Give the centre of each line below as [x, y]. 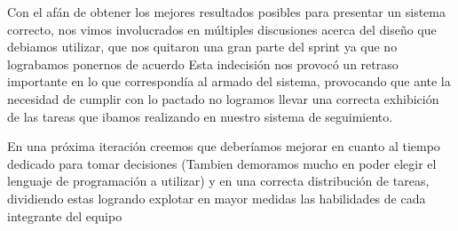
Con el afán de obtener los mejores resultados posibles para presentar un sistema [227, 12]
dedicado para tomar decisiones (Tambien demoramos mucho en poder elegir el [222, 163]
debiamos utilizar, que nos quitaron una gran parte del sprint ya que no [202, 47]
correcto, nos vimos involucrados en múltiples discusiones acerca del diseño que [222, 29]
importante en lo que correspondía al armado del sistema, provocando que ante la [229, 81]
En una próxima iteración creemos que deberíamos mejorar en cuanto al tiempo [224, 146]
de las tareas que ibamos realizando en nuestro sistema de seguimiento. [200, 116]
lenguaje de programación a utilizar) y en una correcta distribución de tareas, [218, 181]
